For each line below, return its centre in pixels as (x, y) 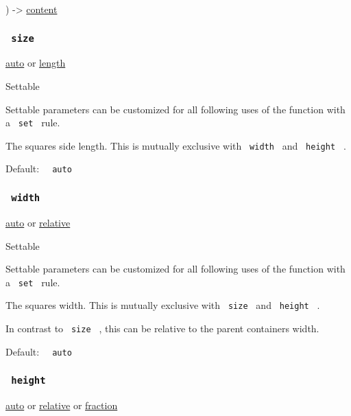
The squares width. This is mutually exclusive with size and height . (163, 305)
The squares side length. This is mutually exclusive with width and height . (176, 145)
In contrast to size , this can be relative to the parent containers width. (162, 328)
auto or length (36, 63)
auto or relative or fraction (62, 405)
